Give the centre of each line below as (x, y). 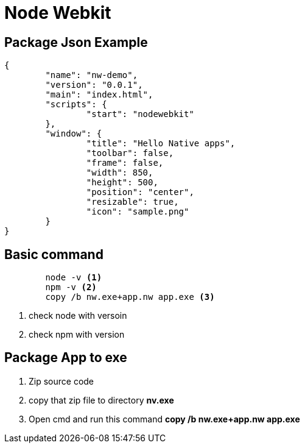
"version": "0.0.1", (94, 85)
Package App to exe (66, 358)
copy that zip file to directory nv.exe (101, 400)
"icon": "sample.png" (138, 212)
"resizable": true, (132, 202)
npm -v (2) (71, 287)
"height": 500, (122, 183)
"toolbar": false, (130, 153)
